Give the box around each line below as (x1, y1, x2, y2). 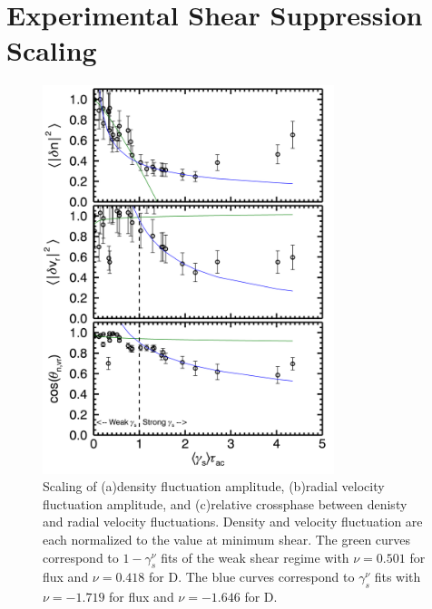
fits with (374, 567, 421, 586)
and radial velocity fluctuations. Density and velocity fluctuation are (43, 512, 423, 531)
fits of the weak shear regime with (161, 547, 349, 566)
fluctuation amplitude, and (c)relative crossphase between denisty (43, 494, 407, 513)
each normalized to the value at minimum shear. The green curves (43, 530, 411, 549)
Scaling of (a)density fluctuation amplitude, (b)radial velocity (43, 477, 385, 496)
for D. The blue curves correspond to (149, 567, 355, 586)
